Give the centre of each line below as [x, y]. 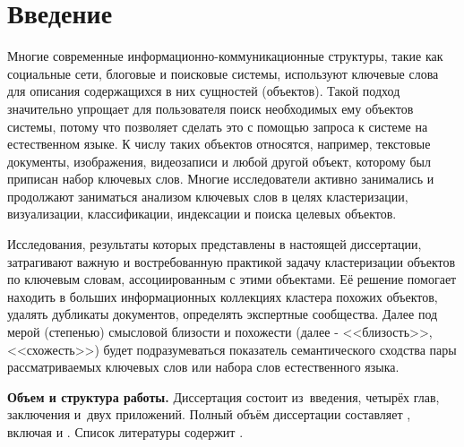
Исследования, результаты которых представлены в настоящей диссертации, [215, 244]
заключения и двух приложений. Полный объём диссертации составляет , [209, 414]
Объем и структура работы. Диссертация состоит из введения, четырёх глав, [223, 396]
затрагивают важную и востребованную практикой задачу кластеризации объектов [232, 261]
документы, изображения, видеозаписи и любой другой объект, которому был [219, 161]
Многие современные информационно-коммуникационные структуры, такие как [225, 56]
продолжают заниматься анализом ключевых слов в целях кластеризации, [208, 196]
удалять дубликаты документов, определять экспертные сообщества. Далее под [223, 314]
